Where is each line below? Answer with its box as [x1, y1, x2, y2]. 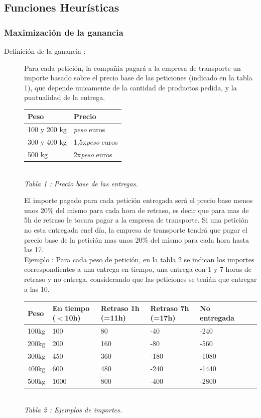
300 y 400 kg [28, 137, 67, 147]
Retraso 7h [150, 302, 189, 313]
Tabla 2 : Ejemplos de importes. [24, 404, 122, 415]
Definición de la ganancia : [4, 46, 86, 56]
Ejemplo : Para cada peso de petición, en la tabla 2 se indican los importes [24, 254, 254, 264]
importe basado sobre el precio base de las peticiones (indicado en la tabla [24, 72, 252, 83]
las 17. [24, 244, 44, 255]
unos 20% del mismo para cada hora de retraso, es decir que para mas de [24, 204, 249, 215]
